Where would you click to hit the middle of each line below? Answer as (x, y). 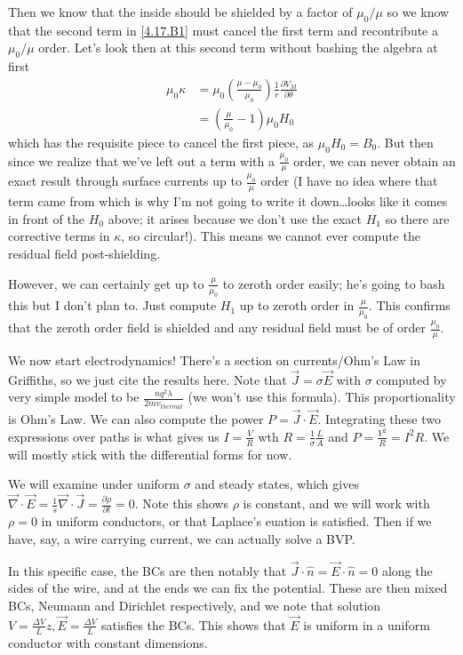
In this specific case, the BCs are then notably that (148, 570)
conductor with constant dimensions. (108, 642)
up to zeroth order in (297, 305)
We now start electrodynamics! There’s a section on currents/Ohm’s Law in (214, 360)
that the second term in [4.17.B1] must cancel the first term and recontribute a (223, 30)
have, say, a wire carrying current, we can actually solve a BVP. (182, 538)
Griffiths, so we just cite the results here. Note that (148, 379)
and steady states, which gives (277, 484)
